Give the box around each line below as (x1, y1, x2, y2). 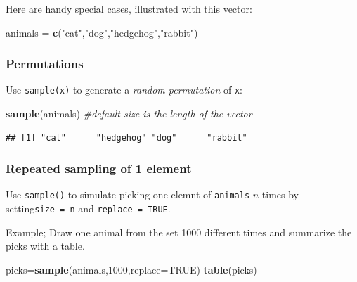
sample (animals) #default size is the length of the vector (6, 106, 252, 121)
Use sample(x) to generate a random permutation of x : (6, 82, 243, 97)
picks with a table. (6, 238, 85, 253)
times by (261, 187, 299, 202)
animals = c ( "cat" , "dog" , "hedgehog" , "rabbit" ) (6, 25, 198, 39)
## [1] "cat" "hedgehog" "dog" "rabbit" (6, 132, 247, 143)
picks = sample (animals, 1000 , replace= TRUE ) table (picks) (6, 262, 257, 276)
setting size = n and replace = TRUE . (6, 201, 171, 216)
